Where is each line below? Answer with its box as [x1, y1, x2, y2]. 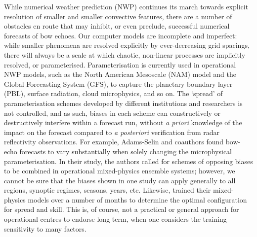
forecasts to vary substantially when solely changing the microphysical [19, 146, 232, 156]
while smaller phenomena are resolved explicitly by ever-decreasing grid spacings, [4, 40, 250, 50]
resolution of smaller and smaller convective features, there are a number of [4, 11, 232, 21]
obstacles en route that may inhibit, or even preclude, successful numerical [4, 21, 230, 31]
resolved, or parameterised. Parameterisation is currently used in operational [4, 59, 236, 69]
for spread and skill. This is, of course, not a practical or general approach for [4, 204, 239, 214]
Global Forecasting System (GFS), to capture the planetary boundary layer [4, 78, 233, 89]
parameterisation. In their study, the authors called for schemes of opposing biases [4, 156, 253, 166]
